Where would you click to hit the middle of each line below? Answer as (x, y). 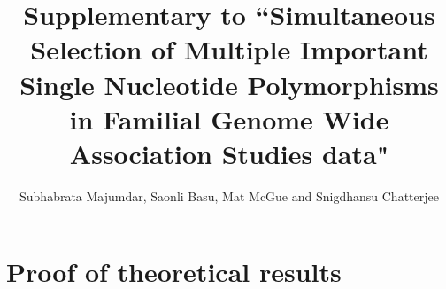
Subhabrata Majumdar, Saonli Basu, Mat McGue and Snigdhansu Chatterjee (229, 195)
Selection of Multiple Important (229, 49)
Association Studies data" (229, 153)
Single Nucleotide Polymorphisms (229, 84)
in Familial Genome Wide (229, 118)
